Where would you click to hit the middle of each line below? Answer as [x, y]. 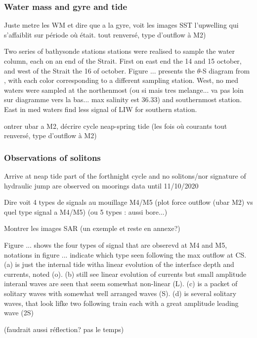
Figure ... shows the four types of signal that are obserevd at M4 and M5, [116, 244]
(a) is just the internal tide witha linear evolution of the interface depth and [119, 264]
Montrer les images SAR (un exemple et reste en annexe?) [92, 228]
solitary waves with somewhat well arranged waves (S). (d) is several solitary [120, 293]
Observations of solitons [52, 157]
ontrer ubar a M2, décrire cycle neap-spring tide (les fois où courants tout [116, 126]
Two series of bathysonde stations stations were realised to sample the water [120, 51]
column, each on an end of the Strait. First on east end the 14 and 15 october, [123, 61]
